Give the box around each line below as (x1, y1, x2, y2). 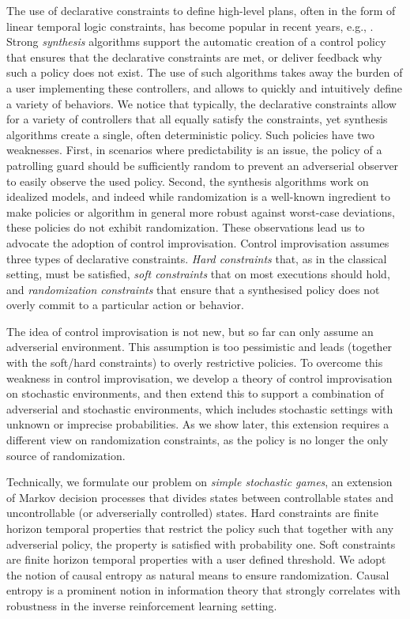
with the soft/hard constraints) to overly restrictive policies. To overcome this (6, 354, 383, 371)
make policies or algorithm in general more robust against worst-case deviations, (6, 203, 395, 220)
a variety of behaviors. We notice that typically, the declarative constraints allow (6, 95, 397, 111)
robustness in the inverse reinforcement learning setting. (6, 597, 277, 613)
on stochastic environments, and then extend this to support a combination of (6, 385, 384, 402)
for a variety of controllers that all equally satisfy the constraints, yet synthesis (6, 111, 388, 127)
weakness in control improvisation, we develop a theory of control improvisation (6, 369, 393, 386)
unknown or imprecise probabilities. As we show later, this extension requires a (6, 416, 389, 432)
